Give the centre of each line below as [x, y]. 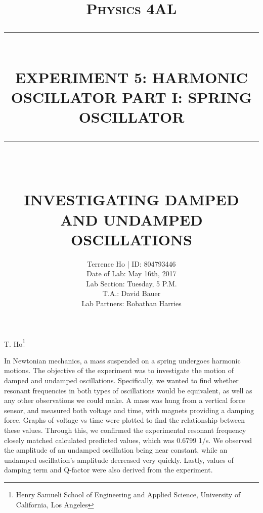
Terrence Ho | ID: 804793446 [131, 263]
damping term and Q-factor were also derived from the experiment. [108, 470]
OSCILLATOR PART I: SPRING [131, 97]
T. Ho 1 [15, 343]
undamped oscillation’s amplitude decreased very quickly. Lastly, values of [119, 460]
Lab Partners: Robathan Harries [131, 303]
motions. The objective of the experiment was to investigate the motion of [119, 370]
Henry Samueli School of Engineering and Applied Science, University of [128, 494]
